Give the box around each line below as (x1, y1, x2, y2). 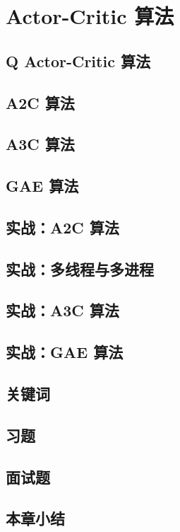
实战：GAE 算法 (6, 341, 124, 363)
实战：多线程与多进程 (6, 258, 154, 279)
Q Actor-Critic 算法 (6, 50, 150, 71)
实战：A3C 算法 (6, 299, 119, 321)
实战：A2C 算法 (6, 216, 119, 238)
